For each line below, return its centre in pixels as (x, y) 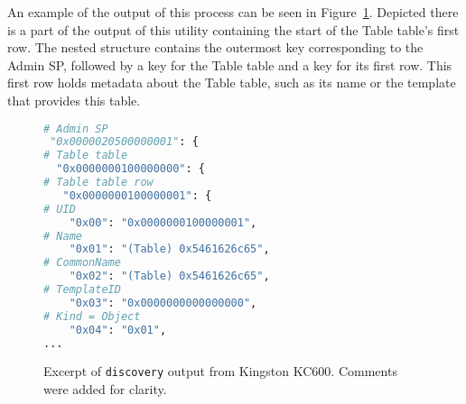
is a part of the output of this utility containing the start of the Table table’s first (233, 29)
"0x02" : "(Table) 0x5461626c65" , (169, 276)
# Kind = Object (92, 316)
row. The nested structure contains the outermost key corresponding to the (215, 47)
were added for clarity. (105, 389)
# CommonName (82, 263)
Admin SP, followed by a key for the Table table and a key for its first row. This (230, 64)
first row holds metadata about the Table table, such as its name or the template (232, 83)
